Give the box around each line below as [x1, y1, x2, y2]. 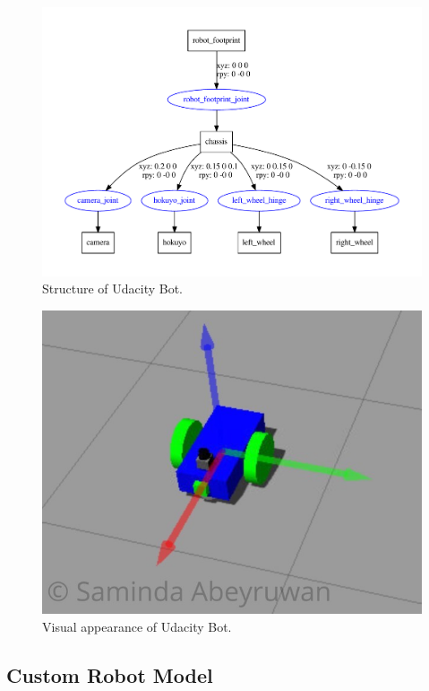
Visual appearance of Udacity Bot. [42, 617, 232, 635]
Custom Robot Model [6, 660, 213, 688]
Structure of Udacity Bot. [42, 279, 184, 298]
